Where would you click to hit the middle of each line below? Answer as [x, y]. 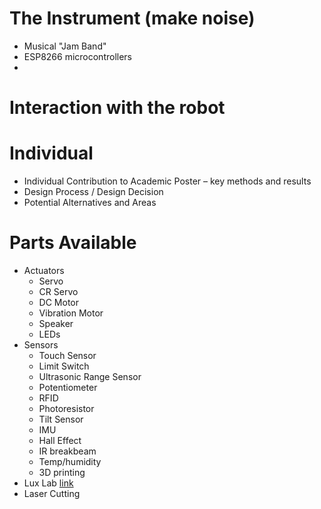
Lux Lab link [48, 483]
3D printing [62, 472]
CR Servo [58, 291]
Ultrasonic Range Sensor [90, 376]
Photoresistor [66, 408]
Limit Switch [64, 366]
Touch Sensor [67, 355]
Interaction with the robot [117, 108]
